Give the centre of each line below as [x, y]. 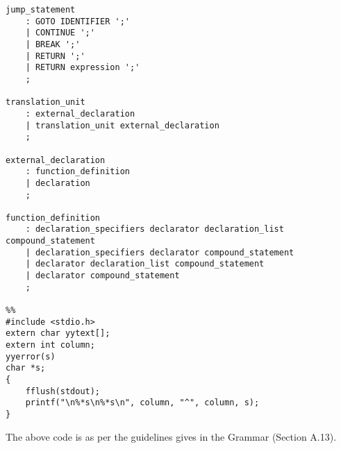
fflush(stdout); [63, 391]
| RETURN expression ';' [83, 68]
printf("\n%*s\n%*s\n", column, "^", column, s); [142, 403]
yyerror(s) [31, 356]
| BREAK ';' [53, 44]
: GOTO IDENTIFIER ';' [77, 21]
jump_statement [41, 10]
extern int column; [50, 345]
